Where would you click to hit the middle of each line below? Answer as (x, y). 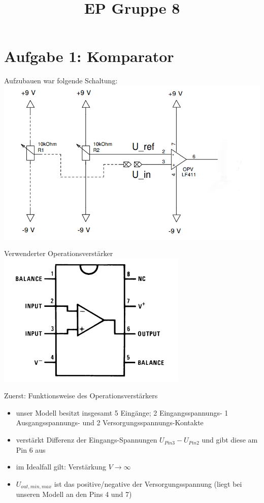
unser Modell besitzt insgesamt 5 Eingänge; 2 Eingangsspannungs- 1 (122, 412)
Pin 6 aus (31, 449)
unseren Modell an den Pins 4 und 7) (74, 494)
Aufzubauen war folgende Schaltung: (61, 81)
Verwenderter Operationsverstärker (59, 253)
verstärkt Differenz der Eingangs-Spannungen (87, 440)
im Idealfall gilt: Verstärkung (61, 467)
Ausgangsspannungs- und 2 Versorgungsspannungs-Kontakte (110, 422)
